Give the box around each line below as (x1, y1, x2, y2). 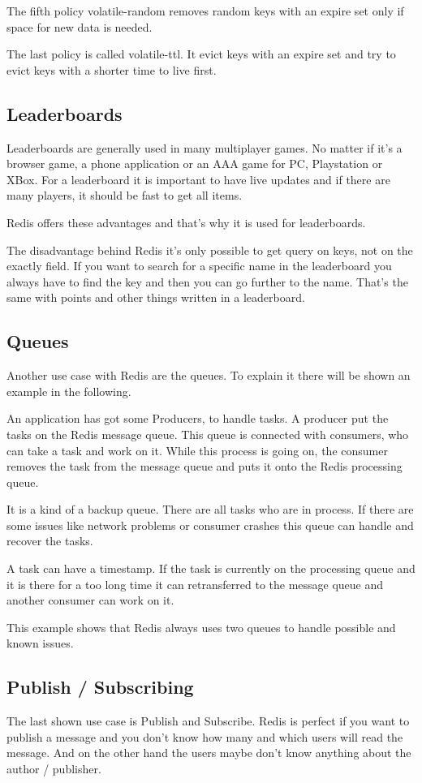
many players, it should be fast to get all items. (6, 187, 243, 204)
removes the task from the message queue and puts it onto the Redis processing (6, 458, 403, 475)
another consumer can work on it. (6, 592, 174, 609)
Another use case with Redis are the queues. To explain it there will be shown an (6, 367, 411, 384)
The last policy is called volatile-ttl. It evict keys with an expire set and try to (6, 45, 396, 62)
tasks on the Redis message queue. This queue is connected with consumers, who (6, 425, 409, 442)
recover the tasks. (6, 532, 93, 549)
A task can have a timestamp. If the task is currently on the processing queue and (6, 560, 416, 577)
